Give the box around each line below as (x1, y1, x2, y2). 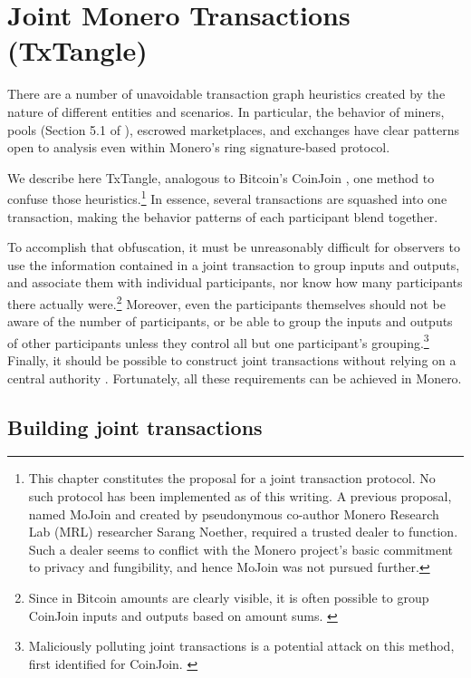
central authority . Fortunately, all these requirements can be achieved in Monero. (7, 368, 462, 387)
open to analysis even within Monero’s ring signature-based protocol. (7, 138, 390, 157)
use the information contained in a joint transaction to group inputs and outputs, (7, 255, 460, 274)
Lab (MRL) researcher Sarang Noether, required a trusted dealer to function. (28, 522, 458, 541)
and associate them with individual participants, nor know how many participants (7, 273, 463, 292)
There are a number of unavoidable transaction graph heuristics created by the (7, 84, 446, 103)
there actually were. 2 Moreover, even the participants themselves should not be (7, 291, 446, 313)
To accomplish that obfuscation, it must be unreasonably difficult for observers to (7, 237, 460, 257)
